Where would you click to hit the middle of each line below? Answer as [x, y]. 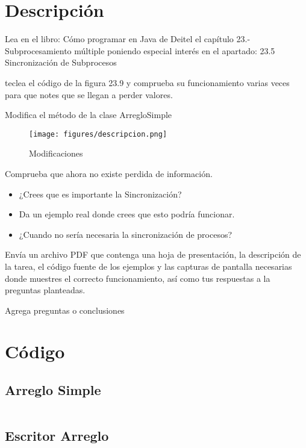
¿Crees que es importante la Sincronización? [100, 194]
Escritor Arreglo [57, 436]
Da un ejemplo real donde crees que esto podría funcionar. [127, 214]
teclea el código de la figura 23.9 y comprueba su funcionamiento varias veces [147, 82]
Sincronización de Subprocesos [61, 62]
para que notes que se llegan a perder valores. [89, 94]
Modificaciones [56, 153]
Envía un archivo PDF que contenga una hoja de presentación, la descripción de [153, 254]
